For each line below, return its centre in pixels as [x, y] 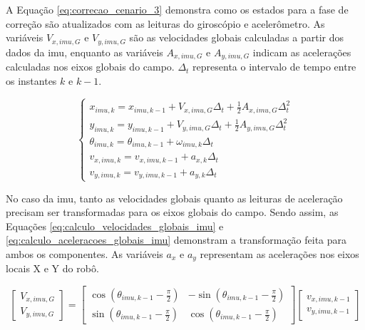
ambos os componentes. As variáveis [84, 253]
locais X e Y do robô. [52, 268]
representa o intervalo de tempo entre [274, 67]
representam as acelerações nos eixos [279, 253]
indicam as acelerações [302, 52]
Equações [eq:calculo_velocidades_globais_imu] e [115, 226]
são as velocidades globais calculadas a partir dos [236, 37]
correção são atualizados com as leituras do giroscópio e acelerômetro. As [165, 23]
